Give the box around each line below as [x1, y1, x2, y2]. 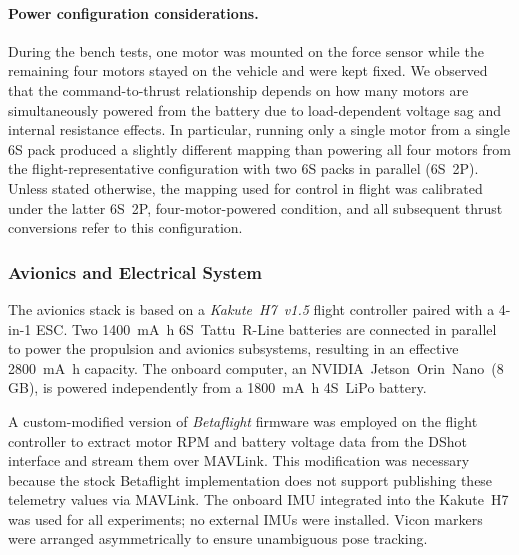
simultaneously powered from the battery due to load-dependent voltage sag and [8, 99, 502, 120]
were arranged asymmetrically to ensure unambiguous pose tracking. [8, 528, 428, 549]
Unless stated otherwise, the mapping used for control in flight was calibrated [8, 177, 483, 198]
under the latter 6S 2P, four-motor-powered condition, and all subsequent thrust [8, 197, 503, 218]
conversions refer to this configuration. [8, 217, 243, 238]
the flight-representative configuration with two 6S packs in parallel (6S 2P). [8, 158, 479, 179]
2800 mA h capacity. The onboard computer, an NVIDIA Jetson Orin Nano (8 [8, 357, 504, 378]
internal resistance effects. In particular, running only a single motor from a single [8, 119, 510, 140]
